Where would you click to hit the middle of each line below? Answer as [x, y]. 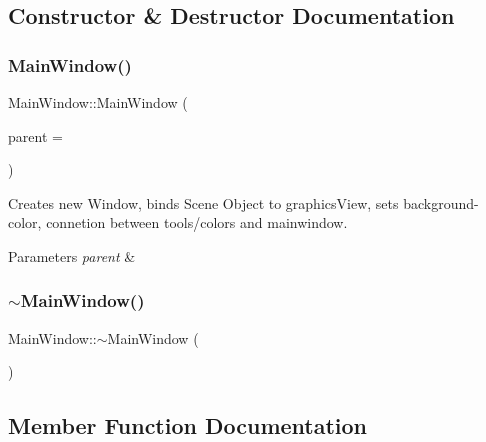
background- [441, 202]
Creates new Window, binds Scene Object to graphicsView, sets [203, 202]
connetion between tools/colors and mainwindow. [197, 222]
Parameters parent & [72, 255]
